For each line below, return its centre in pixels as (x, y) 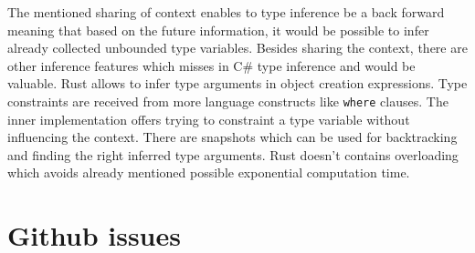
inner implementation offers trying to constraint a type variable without (209, 119)
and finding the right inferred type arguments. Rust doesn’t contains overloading (233, 154)
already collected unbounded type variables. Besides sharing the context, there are (237, 48)
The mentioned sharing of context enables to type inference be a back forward (226, 12)
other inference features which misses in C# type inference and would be (211, 65)
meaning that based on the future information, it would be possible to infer (218, 30)
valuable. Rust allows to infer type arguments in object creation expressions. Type (237, 83)
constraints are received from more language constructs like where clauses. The (228, 101)
